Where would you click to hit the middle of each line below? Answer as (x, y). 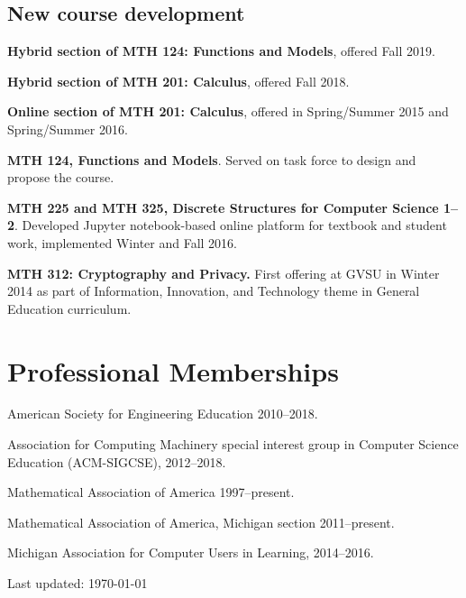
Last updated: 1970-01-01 (78, 583)
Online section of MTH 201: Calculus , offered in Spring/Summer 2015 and (228, 111)
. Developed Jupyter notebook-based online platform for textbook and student (231, 225)
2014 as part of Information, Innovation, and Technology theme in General (214, 291)
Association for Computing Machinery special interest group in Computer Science (233, 444)
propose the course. (61, 177)
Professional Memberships (173, 370)
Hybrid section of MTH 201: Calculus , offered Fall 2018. (178, 81)
